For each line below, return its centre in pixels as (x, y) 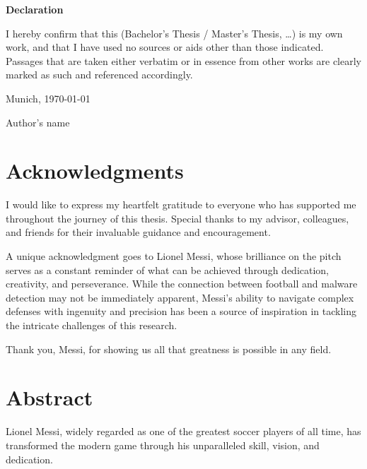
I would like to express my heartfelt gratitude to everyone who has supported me (181, 204)
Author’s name (38, 122)
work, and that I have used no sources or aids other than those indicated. (165, 47)
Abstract (49, 397)
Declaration (35, 9)
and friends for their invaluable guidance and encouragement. (138, 232)
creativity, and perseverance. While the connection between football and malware (182, 284)
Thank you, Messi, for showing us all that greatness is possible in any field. (169, 349)
